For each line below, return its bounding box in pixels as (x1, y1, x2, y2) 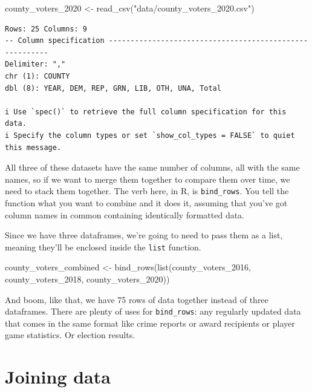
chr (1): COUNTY (5, 71, 70, 80)
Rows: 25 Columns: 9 (5, 24, 88, 33)
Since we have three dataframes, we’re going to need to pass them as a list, (5, 229, 283, 241)
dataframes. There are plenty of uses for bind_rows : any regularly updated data (5, 305, 301, 318)
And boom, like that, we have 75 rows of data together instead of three (5, 293, 268, 305)
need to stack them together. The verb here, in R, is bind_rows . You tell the (5, 185, 289, 197)
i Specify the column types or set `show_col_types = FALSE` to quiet (5, 131, 295, 140)
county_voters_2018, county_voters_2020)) (5, 273, 170, 285)
